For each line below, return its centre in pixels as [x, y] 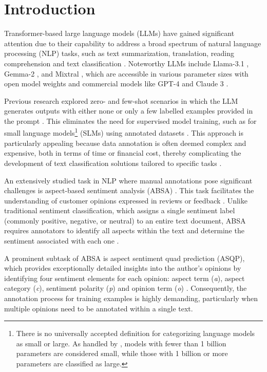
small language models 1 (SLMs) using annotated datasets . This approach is [124, 132]
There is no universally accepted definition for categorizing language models [136, 333]
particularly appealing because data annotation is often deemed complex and [125, 143]
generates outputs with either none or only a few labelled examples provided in [129, 111]
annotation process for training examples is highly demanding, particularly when [131, 298]
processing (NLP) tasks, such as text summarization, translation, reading [119, 53]
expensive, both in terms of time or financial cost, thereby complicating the [123, 153]
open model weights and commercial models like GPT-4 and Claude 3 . [116, 83]
